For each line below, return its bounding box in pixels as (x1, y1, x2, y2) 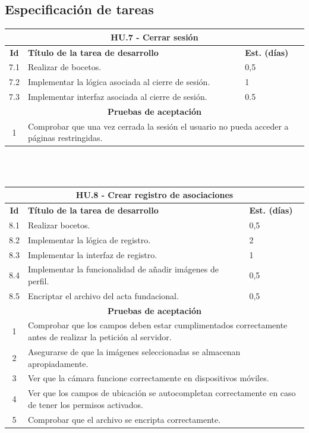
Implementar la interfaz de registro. (27, 248, 157, 261)
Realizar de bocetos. (27, 61, 102, 73)
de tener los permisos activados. (27, 398, 143, 410)
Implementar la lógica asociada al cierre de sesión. (27, 76, 210, 88)
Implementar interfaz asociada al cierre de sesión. (27, 90, 207, 103)
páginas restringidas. (27, 131, 103, 144)
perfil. (27, 274, 49, 287)
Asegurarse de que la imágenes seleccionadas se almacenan (27, 345, 241, 357)
